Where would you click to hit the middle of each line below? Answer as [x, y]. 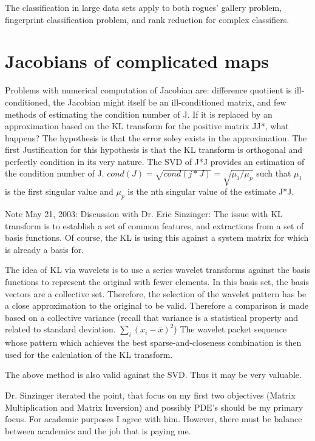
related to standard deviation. [60, 329]
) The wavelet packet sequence [230, 329]
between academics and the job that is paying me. [98, 430]
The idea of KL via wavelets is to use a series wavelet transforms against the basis [158, 270]
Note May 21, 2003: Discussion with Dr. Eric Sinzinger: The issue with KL [144, 214]
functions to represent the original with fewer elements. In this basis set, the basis [157, 281]
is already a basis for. [45, 249]
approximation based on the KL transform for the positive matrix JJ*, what [147, 126]
